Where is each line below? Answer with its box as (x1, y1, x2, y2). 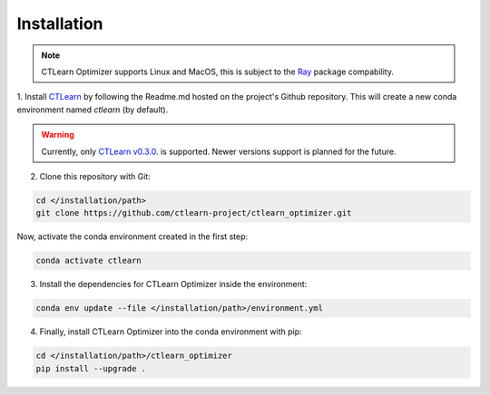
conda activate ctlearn (35, 255, 142, 266)
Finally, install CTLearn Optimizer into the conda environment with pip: (39, 326, 303, 337)
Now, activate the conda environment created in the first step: (16, 231, 249, 242)
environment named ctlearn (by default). (16, 104, 169, 115)
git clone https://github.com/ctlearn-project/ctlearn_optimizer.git (35, 208, 352, 218)
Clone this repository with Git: (39, 170, 152, 181)
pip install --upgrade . (35, 363, 147, 373)
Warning (41, 130, 74, 140)
